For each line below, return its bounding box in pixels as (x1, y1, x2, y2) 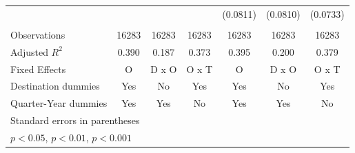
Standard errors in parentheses (10, 113, 140, 127)
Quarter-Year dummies (10, 96, 108, 110)
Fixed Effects (10, 61, 66, 76)
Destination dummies (10, 79, 100, 93)
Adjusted (10, 44, 48, 59)
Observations (10, 27, 65, 41)
